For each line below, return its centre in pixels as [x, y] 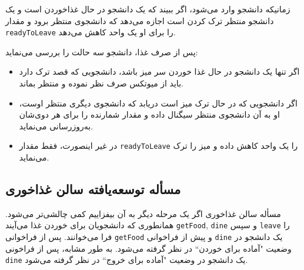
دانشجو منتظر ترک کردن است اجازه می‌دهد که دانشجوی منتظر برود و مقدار [140, 20]
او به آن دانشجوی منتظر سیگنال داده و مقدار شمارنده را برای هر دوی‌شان [149, 114]
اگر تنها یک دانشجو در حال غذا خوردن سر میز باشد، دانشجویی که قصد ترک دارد [159, 71]
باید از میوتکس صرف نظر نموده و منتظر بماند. [101, 83]
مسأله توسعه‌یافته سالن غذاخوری [93, 189]
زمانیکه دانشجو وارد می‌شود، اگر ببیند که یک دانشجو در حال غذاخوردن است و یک [148, 9]
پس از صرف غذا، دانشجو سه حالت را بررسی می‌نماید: [102, 51]
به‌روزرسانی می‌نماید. [56, 126]
